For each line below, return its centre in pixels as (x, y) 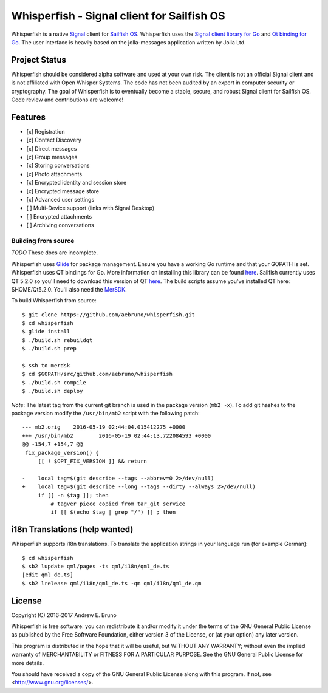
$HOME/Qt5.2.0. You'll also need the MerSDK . (69, 289)
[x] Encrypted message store (63, 191)
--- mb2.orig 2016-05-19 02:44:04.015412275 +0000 (104, 427)
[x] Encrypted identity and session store (77, 183)
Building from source (43, 241)
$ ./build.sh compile (54, 382)
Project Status (39, 60)
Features (28, 117)
